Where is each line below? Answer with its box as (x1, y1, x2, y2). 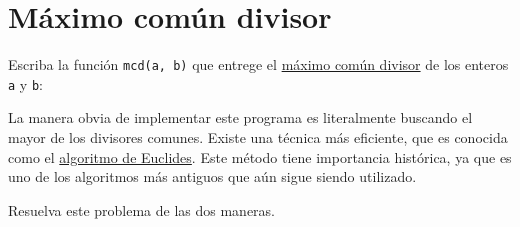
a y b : (8, 73, 43, 94)
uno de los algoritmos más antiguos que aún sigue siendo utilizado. (8, 166, 417, 187)
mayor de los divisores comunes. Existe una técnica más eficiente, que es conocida (8, 127, 508, 148)
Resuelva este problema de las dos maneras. (8, 199, 275, 220)
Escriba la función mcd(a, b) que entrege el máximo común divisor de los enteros (8, 54, 509, 75)
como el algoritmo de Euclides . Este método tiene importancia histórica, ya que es (8, 146, 512, 167)
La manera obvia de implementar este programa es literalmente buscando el (8, 107, 473, 128)
